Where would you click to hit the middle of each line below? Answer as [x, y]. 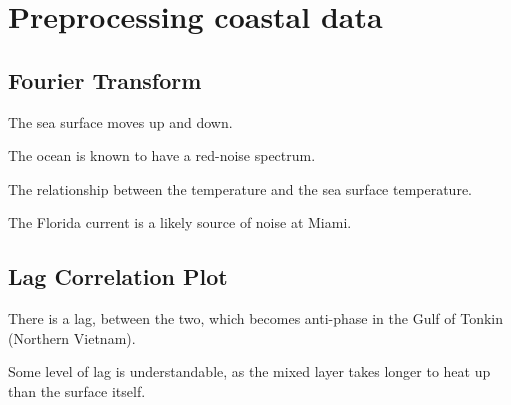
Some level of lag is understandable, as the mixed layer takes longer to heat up [249, 371]
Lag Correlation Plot [118, 276]
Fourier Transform [105, 79]
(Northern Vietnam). [72, 337]
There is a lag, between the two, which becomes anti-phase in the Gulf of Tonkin [255, 318]
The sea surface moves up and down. [120, 121]
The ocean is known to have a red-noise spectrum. [162, 155]
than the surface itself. [77, 390]
